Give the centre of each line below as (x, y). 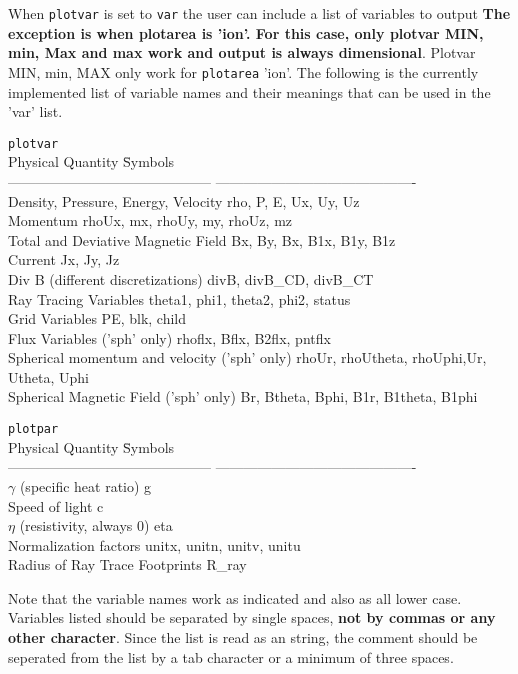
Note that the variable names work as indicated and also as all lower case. (235, 597)
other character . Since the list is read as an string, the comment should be (243, 637)
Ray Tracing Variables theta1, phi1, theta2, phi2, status (179, 298)
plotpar (33, 429)
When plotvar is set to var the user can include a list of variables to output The (259, 13)
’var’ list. (35, 111)
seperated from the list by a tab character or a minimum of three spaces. (231, 656)
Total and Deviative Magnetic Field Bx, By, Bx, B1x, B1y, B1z (202, 239)
